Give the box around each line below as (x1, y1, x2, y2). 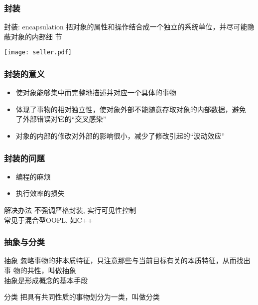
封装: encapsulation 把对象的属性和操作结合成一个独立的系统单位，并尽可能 (4, 21, 248, 32)
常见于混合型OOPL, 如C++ (4, 214, 93, 225)
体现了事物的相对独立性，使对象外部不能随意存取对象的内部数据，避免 (15, 104, 246, 114)
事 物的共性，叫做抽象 (4, 265, 76, 276)
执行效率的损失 (15, 188, 65, 198)
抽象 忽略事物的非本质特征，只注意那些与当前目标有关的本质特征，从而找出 (4, 255, 251, 266)
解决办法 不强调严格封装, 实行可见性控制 (4, 205, 136, 215)
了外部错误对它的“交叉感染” (15, 114, 107, 124)
